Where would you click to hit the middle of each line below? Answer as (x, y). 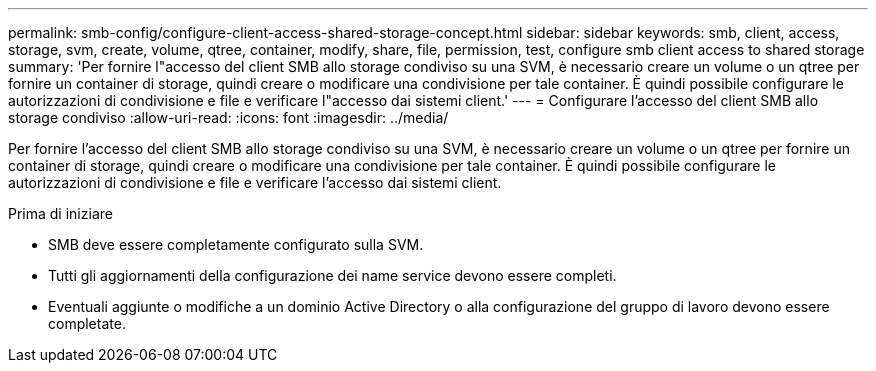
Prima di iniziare (60, 213)
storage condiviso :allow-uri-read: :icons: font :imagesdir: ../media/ (228, 117)
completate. (87, 323)
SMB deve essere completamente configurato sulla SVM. (236, 244)
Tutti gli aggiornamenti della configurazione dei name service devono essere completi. (332, 275)
